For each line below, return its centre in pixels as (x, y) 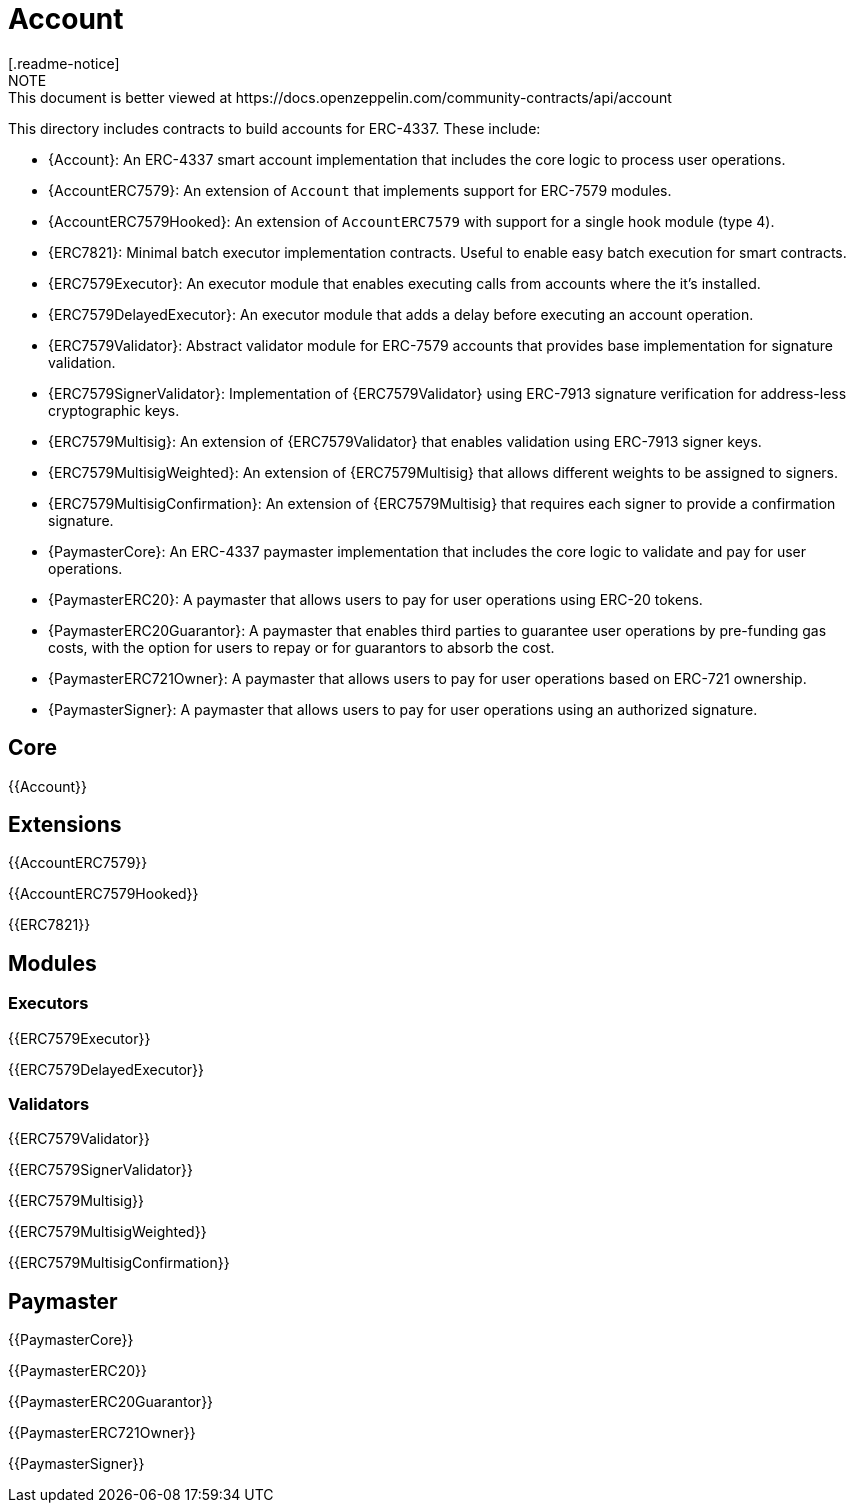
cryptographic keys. (114, 410)
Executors (48, 1003)
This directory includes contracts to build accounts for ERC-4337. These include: (274, 128)
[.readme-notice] (64, 63)
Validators (49, 1104)
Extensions (65, 825)
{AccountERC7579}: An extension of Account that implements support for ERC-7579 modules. (360, 190)
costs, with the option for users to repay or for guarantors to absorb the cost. (301, 647)
